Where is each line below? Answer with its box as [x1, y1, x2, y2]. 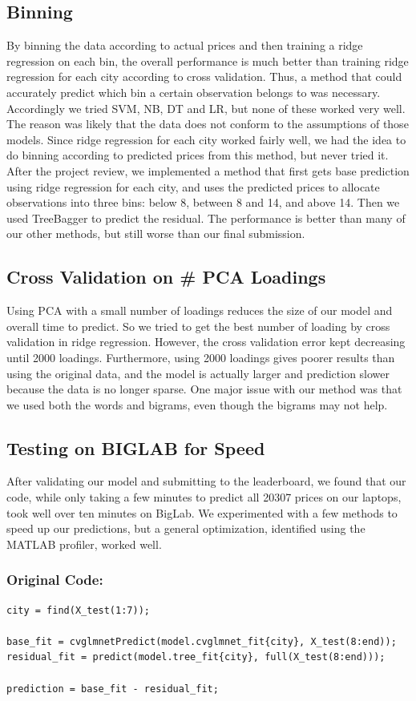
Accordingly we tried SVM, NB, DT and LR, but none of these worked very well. [6, 99, 406, 116]
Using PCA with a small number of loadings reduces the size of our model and [6, 302, 393, 319]
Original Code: [6, 570, 103, 590]
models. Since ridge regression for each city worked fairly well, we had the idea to [6, 131, 406, 147]
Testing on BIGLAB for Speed [6, 435, 265, 460]
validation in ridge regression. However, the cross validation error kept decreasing [6, 333, 406, 350]
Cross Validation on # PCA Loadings [6, 264, 326, 289]
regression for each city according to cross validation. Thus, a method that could [6, 68, 402, 85]
